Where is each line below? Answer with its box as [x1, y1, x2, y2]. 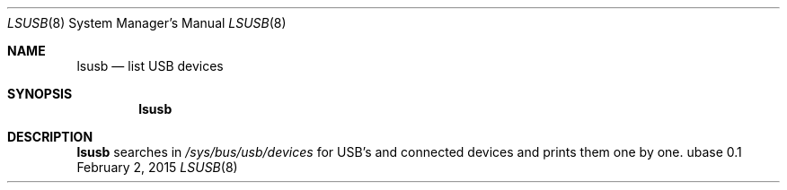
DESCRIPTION [7, 129, 93, 144]
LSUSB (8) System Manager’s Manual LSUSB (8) [7, 15, 287, 30]
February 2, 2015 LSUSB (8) [76, 160, 238, 175]
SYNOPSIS [7, 86, 73, 101]
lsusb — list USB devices [76, 58, 224, 73]
